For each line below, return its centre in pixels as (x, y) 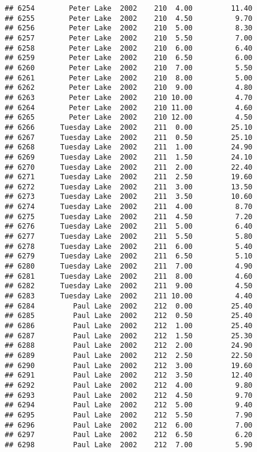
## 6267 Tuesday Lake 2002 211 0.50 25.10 (129, 137)
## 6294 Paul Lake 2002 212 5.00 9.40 (129, 405)
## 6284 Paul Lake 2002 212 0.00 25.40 (129, 306)
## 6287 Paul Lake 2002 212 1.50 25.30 (129, 336)
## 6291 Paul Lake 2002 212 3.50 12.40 (129, 375)
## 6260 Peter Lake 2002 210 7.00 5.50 (129, 68)
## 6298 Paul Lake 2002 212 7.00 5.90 (129, 445)
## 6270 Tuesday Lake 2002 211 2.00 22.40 (129, 167)
